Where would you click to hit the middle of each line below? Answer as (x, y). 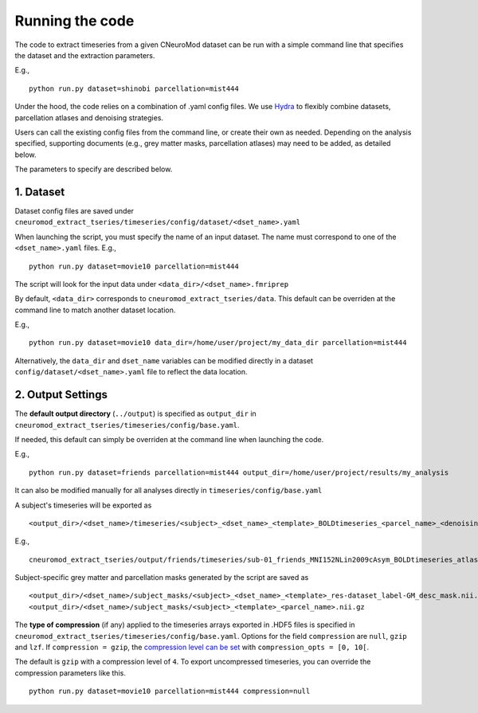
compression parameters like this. (71, 672)
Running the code (74, 21)
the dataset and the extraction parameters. (85, 55)
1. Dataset (40, 192)
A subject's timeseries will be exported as (83, 505)
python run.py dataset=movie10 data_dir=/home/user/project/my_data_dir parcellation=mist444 (218, 343)
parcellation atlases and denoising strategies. (89, 118)
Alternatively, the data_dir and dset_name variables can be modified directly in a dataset (164, 360)
